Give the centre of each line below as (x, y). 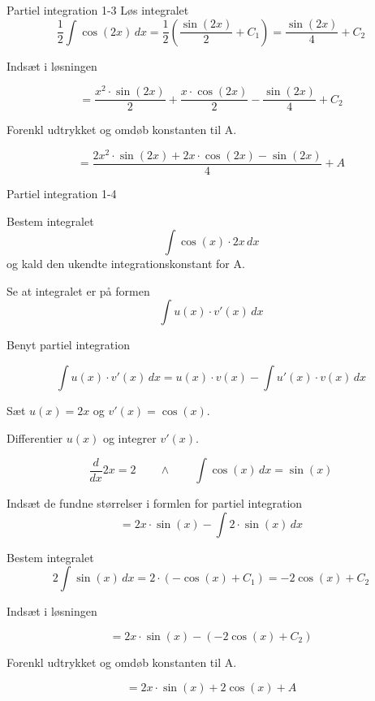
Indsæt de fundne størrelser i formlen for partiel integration (155, 503)
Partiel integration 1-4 (62, 194)
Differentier (35, 437)
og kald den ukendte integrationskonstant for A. (126, 264)
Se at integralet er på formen (78, 290)
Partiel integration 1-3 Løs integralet (98, 10)
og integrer (129, 437)
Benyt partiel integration (68, 345)
